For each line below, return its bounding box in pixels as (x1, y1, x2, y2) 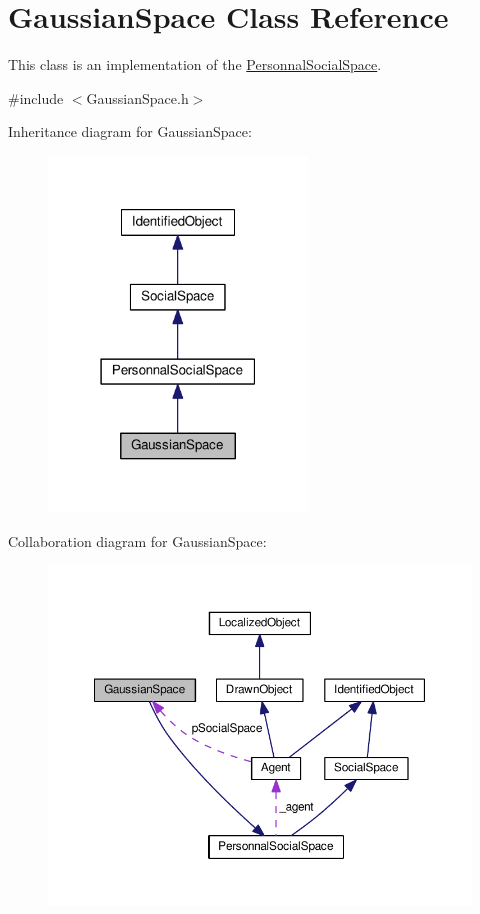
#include (8, 87, 64, 108)
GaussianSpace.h (86, 87, 189, 108)
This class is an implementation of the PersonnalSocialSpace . (8, 54, 382, 75)
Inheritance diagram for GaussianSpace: (8, 121, 252, 142)
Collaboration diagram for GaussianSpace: (8, 530, 267, 551)
